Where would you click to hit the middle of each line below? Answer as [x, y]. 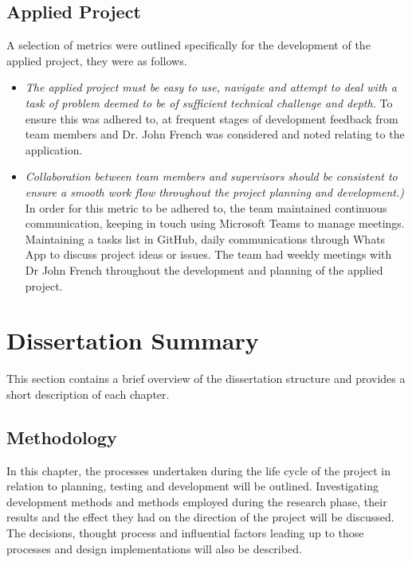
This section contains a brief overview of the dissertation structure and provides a [206, 379]
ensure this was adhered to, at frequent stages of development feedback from [212, 118]
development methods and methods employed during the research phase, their [197, 501]
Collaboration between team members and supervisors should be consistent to [211, 176]
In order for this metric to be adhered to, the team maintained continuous [206, 207]
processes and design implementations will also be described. [154, 548]
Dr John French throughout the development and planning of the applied [204, 269]
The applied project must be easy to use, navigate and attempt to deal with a [211, 87]
